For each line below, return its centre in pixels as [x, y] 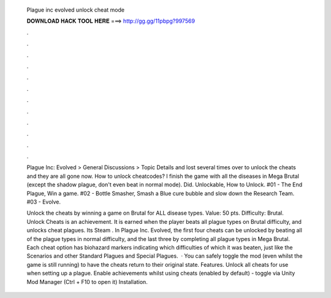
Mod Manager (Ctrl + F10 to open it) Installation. [87, 281]
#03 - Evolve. [44, 202]
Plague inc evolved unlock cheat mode [76, 10]
